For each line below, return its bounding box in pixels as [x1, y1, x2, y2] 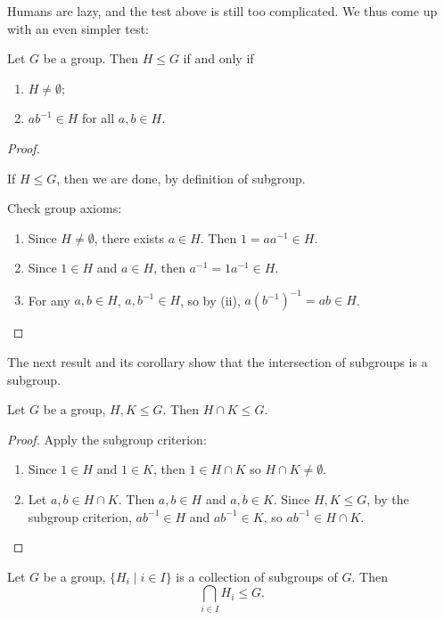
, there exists [94, 228, 164, 247]
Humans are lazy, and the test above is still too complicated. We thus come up [7, 2, 438, 20]
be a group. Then [43, 49, 138, 68]
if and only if [183, 49, 254, 68]
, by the [366, 490, 409, 508]
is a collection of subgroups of [176, 567, 338, 585]
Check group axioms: [7, 199, 122, 217]
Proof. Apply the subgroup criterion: [7, 429, 207, 448]
